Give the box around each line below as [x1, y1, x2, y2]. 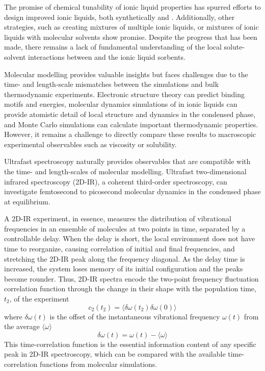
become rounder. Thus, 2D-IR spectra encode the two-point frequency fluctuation [4, 273, 259, 284]
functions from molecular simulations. [40, 359, 157, 369]
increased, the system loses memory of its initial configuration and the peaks [4, 263, 243, 274]
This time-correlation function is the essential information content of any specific [4, 338, 256, 349]
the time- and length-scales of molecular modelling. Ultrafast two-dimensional [4, 166, 247, 176]
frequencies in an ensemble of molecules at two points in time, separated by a [4, 223, 246, 234]
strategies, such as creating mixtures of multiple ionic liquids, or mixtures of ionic [4, 21, 259, 32]
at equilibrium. [4, 196, 50, 206]
